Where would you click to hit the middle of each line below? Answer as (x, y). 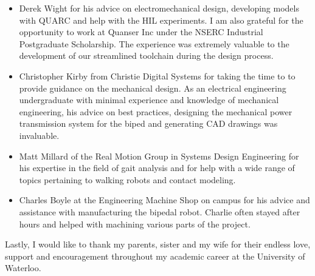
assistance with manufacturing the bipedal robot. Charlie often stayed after (160, 211)
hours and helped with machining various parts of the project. (135, 224)
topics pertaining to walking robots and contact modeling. (127, 179)
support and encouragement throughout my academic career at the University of (155, 256)
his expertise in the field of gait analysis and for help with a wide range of (157, 168)
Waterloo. (23, 268)
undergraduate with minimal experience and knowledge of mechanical (149, 100)
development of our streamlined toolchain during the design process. (146, 56)
